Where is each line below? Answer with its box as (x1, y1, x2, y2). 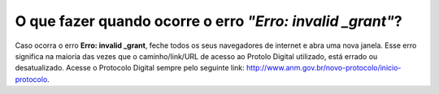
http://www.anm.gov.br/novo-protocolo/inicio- (246, 63, 402, 73)
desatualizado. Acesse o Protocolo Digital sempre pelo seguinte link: (15, 63, 246, 73)
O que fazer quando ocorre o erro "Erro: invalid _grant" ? (15, 12, 402, 30)
